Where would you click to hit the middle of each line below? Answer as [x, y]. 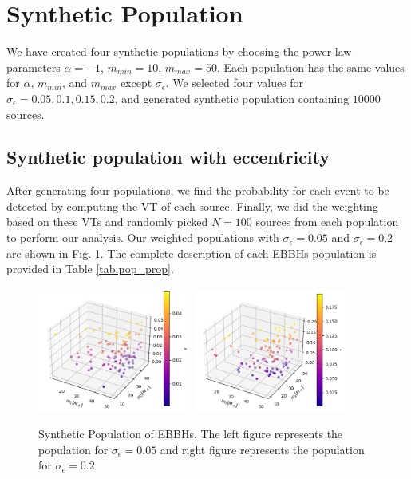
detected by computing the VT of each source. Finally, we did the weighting [192, 206]
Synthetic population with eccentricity [168, 157]
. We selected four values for [235, 83]
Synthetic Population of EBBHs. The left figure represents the [191, 434]
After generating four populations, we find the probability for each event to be [198, 190]
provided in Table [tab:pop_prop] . [90, 269]
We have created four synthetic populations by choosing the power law [179, 51]
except [136, 83]
